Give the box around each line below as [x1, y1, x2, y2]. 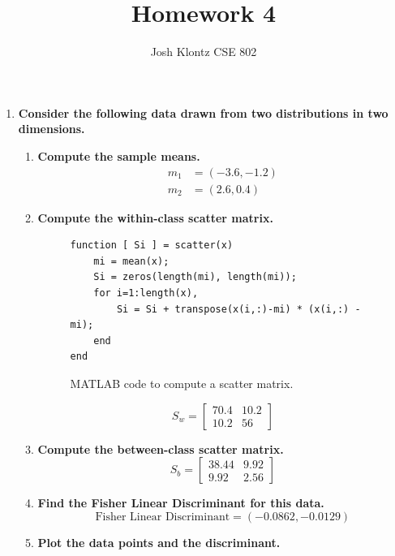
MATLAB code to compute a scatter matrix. [70, 374, 294, 391]
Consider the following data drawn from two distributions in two [18, 104, 389, 121]
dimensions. [18, 120, 85, 137]
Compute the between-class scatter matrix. [37, 440, 284, 457]
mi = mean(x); [93, 255, 170, 267]
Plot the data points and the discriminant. [37, 533, 281, 550]
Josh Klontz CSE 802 [150, 43, 257, 60]
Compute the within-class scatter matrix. [37, 209, 273, 226]
